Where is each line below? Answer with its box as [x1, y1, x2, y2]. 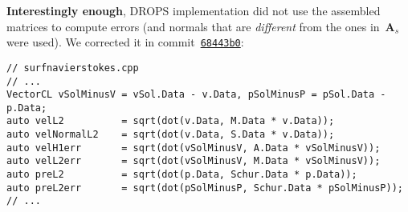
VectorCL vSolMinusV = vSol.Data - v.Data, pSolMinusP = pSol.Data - [6, 89, 386, 101]
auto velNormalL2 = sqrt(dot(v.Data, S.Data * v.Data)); [6, 129, 335, 141]
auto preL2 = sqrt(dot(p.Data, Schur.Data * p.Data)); [6, 169, 357, 181]
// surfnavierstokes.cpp [6, 62, 139, 74]
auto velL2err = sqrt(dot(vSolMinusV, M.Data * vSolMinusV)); [6, 155, 381, 167]
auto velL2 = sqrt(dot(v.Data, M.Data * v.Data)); [6, 115, 335, 127]
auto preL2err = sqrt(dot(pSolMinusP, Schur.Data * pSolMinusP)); [6, 182, 403, 194]
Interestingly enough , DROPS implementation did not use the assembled [6, 2, 381, 18]
